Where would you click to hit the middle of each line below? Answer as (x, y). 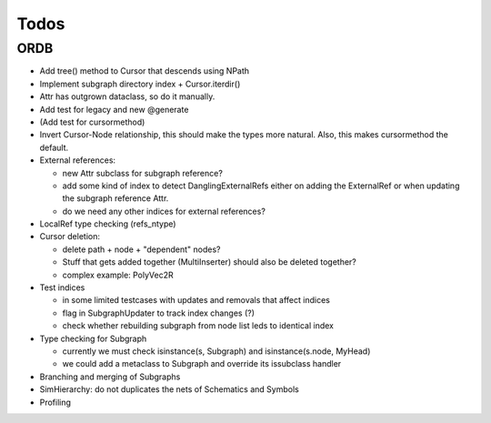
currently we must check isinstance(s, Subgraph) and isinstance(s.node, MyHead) (216, 351)
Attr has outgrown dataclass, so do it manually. (127, 96)
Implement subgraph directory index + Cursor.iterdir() (140, 84)
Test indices (62, 287)
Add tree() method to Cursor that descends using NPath (145, 71)
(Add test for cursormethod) (92, 122)
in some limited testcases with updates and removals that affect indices (196, 300)
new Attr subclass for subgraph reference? (142, 173)
